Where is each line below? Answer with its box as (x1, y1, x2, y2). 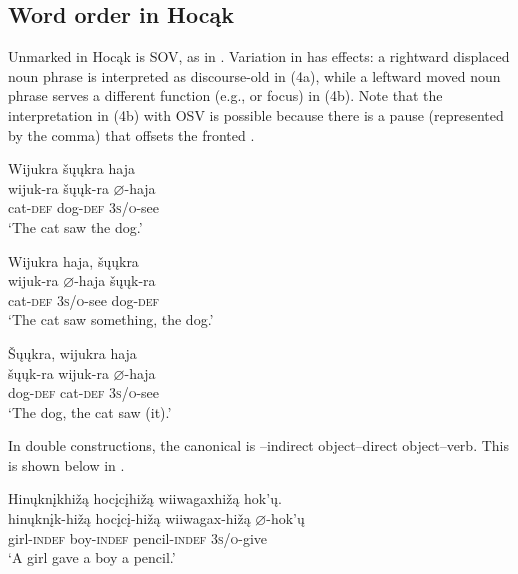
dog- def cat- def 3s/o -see (8, 382, 160, 403)
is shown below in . (8, 454, 125, 475)
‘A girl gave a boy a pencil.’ (8, 547, 176, 568)
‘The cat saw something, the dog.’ (8, 309, 214, 330)
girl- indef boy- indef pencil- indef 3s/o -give (8, 527, 268, 548)
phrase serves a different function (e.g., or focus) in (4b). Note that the (8, 85, 443, 106)
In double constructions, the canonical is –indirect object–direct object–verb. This (8, 435, 509, 456)
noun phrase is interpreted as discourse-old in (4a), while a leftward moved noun (8, 65, 501, 86)
